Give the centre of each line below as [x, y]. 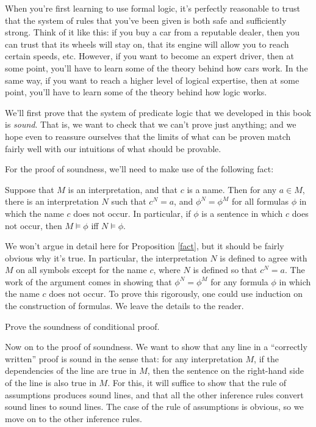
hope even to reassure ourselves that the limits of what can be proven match [148, 136]
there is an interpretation [52, 201]
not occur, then [34, 225]
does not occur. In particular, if [132, 213]
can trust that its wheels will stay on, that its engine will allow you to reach [147, 44]
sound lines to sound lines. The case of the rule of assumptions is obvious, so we [154, 407]
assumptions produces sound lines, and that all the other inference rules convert [154, 394]
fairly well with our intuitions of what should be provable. [113, 148]
